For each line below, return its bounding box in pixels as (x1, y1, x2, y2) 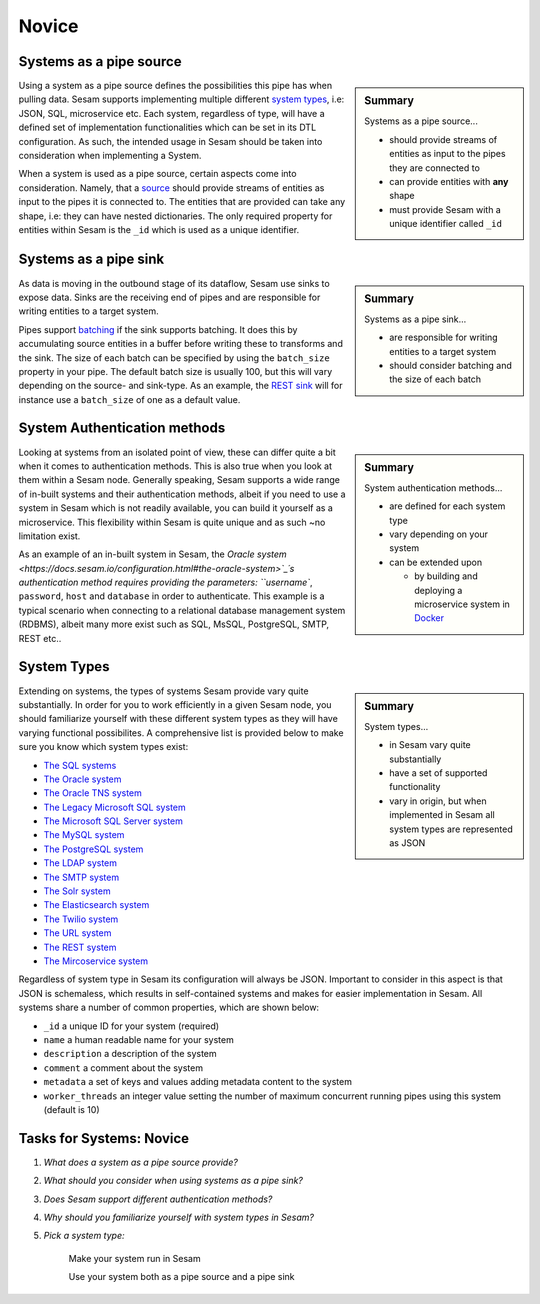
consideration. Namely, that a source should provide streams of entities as (18, 181, 325, 194)
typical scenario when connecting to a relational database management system (18, 604, 346, 616)
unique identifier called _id (389, 218, 502, 230)
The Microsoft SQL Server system (43, 815, 184, 827)
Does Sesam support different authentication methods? (43, 1193, 273, 1205)
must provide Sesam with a (389, 203, 502, 215)
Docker (414, 612, 445, 624)
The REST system (43, 941, 117, 953)
